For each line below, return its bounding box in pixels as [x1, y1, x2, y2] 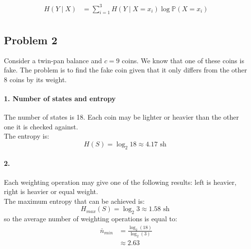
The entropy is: [4, 131, 50, 141]
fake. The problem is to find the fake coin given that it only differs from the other [4, 65, 247, 75]
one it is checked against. [4, 121, 78, 131]
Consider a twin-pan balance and [4, 55, 102, 65]
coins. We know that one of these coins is [122, 55, 244, 65]
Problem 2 [4, 32, 57, 47]
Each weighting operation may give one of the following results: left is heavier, [4, 177, 236, 187]
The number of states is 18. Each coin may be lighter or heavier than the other [4, 112, 239, 122]
